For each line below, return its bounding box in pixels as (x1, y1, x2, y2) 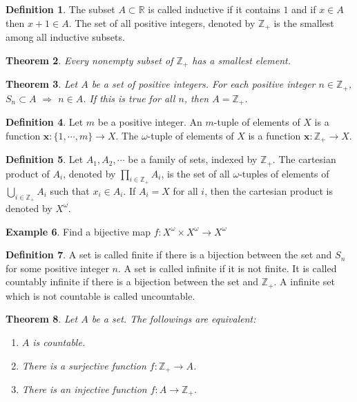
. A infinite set (273, 274, 335, 289)
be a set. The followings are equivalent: (91, 312, 256, 326)
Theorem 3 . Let (6, 77, 78, 91)
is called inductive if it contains (148, 2, 280, 16)
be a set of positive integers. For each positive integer (91, 77, 316, 91)
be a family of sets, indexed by (128, 152, 258, 166)
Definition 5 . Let (6, 152, 84, 166)
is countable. (32, 334, 86, 349)
